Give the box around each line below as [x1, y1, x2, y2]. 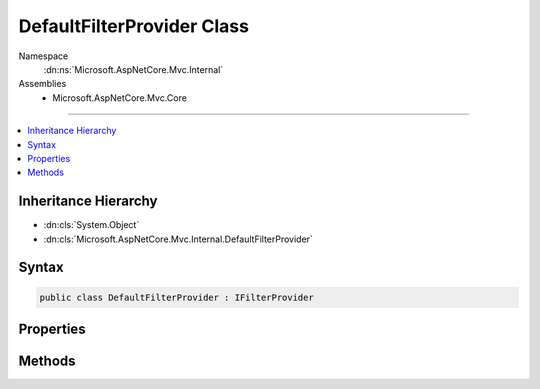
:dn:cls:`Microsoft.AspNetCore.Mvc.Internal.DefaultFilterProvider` [43, 233, 314, 245]
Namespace [18, 50, 69, 62]
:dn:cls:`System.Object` [43, 219, 140, 231]
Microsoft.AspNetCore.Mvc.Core [52, 91, 187, 104]
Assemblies [18, 78, 67, 90]
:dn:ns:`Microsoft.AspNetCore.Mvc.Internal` [43, 63, 224, 75]
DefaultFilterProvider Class [18, 15, 250, 37]
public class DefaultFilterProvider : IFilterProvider [39, 291, 314, 303]
